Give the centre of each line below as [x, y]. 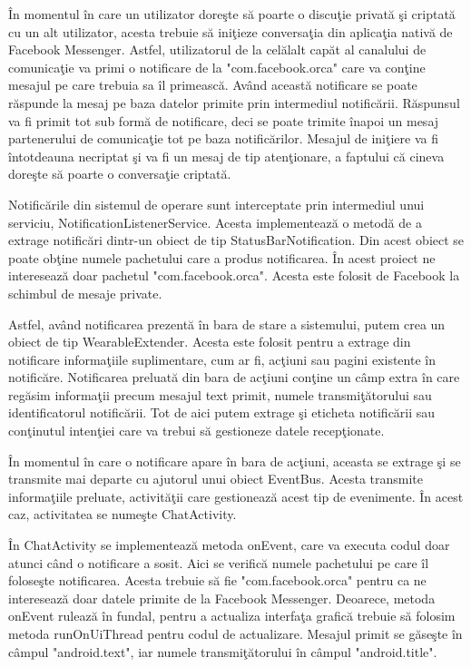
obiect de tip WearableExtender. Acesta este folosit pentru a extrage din [210, 342]
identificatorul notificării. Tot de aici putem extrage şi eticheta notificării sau [222, 412]
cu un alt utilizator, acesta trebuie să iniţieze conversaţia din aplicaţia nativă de [231, 31]
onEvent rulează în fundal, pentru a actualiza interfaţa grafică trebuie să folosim [232, 616]
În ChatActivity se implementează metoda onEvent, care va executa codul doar [229, 545]
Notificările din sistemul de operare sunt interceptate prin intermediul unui [216, 204]
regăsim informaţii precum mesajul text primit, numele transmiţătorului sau [220, 394]
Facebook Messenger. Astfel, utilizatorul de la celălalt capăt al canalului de [217, 49]
